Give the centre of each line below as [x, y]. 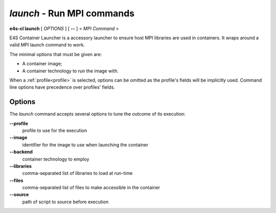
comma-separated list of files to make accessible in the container [91, 188]
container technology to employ [56, 159]
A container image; [42, 64]
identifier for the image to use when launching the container [85, 145]
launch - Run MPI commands [72, 13]
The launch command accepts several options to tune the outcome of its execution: [98, 114]
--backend [21, 152]
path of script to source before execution [65, 202]
